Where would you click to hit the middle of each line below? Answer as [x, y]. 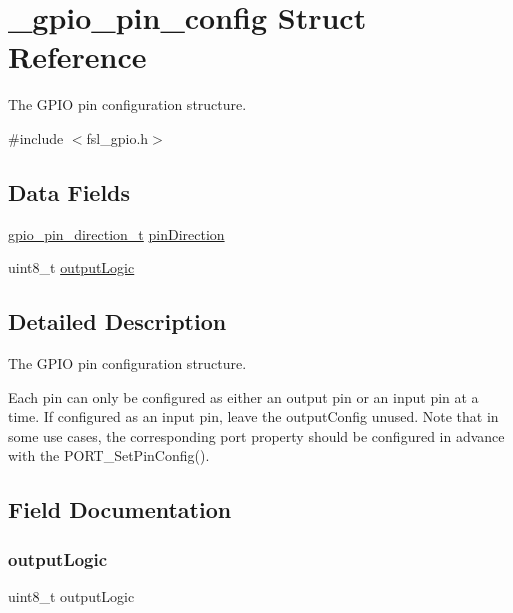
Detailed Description [117, 321]
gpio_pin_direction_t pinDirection [116, 233]
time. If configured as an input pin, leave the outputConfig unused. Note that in [253, 416]
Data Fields [69, 191]
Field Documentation [120, 509]
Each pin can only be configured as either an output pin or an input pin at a [243, 396]
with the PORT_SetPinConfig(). [109, 455]
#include [36, 137]
